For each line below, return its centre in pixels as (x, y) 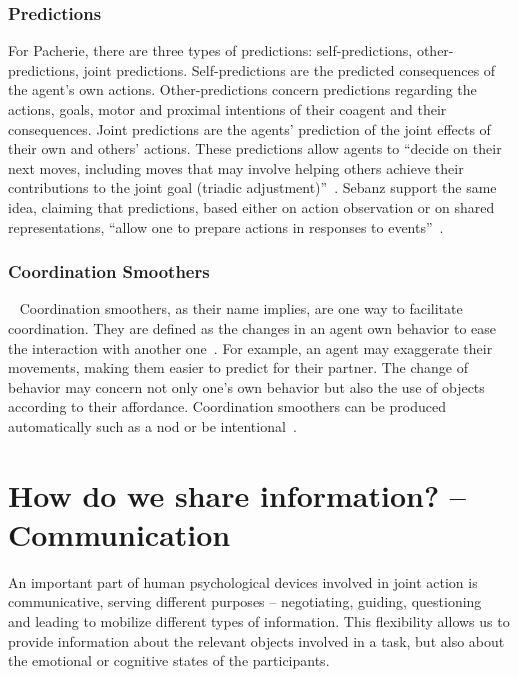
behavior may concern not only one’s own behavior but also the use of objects (246, 386)
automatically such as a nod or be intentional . (152, 425)
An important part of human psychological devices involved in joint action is (243, 581)
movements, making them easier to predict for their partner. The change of (238, 367)
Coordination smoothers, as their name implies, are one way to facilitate (241, 308)
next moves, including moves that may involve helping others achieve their (236, 167)
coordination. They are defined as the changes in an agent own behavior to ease (252, 327)
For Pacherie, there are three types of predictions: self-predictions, (210, 50)
